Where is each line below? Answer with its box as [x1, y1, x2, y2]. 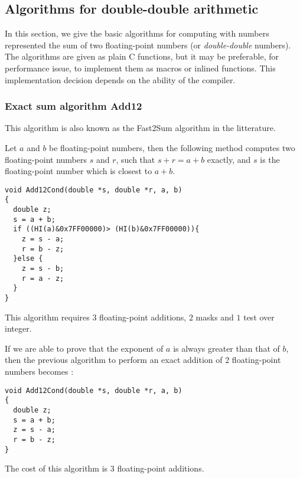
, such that [116, 153, 155, 165]
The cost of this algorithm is [5, 462, 108, 474]
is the [260, 153, 280, 165]
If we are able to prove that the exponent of [5, 342, 164, 354]
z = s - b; [21, 264, 64, 273]
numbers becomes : [5, 365, 74, 378]
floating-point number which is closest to [5, 165, 152, 177]
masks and [195, 310, 234, 323]
